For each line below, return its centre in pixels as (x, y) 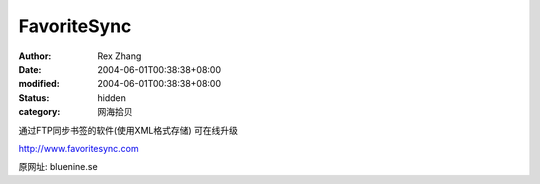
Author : (35, 56)
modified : (39, 84)
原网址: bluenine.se (58, 167)
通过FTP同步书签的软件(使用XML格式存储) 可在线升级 (128, 130)
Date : (30, 69)
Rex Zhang (119, 56)
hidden (112, 97)
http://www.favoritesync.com (78, 148)
